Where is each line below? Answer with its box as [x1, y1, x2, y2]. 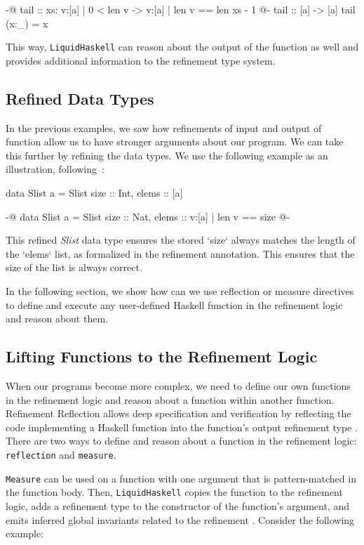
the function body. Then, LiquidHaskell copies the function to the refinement [6, 485, 343, 499]
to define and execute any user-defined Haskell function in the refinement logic [6, 297, 343, 312]
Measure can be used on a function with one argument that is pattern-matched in [6, 471, 356, 485]
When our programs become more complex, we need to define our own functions [6, 378, 351, 393]
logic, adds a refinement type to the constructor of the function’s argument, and [6, 498, 350, 513]
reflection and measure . [6, 447, 116, 461]
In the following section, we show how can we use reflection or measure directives [6, 283, 354, 298]
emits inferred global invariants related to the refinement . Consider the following [6, 512, 355, 527]
